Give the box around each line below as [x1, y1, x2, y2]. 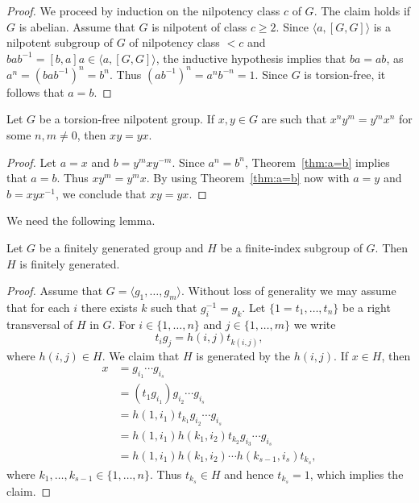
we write [293, 315, 336, 332]
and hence [224, 465, 274, 482]
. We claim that [102, 347, 180, 364]
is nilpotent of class [151, 18, 247, 35]
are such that [261, 110, 327, 127]
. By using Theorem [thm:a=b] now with [146, 169, 350, 186]
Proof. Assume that [6, 282, 103, 299]
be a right [342, 299, 391, 316]
